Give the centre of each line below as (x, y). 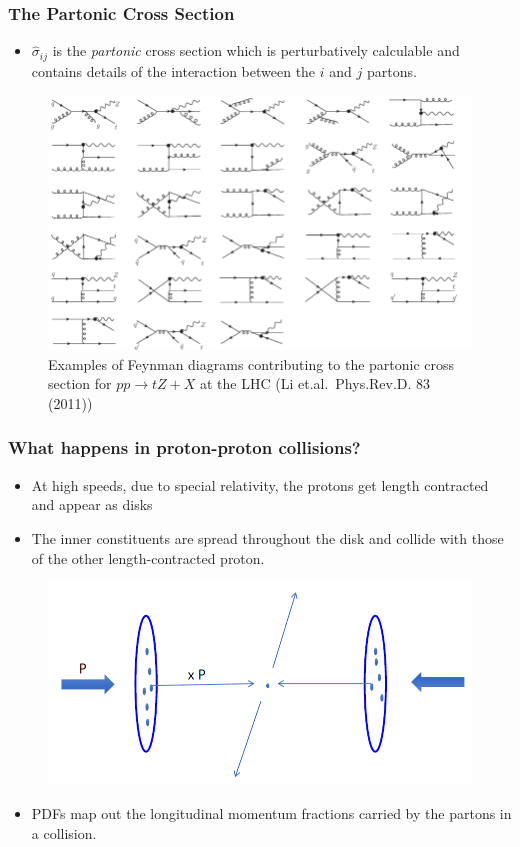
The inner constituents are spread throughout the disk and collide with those (267, 537)
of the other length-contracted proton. (148, 557)
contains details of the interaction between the (173, 70)
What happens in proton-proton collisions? (184, 447)
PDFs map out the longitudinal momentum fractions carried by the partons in (271, 812)
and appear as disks (92, 504)
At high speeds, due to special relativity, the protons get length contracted (260, 484)
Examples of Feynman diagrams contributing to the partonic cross (251, 363)
